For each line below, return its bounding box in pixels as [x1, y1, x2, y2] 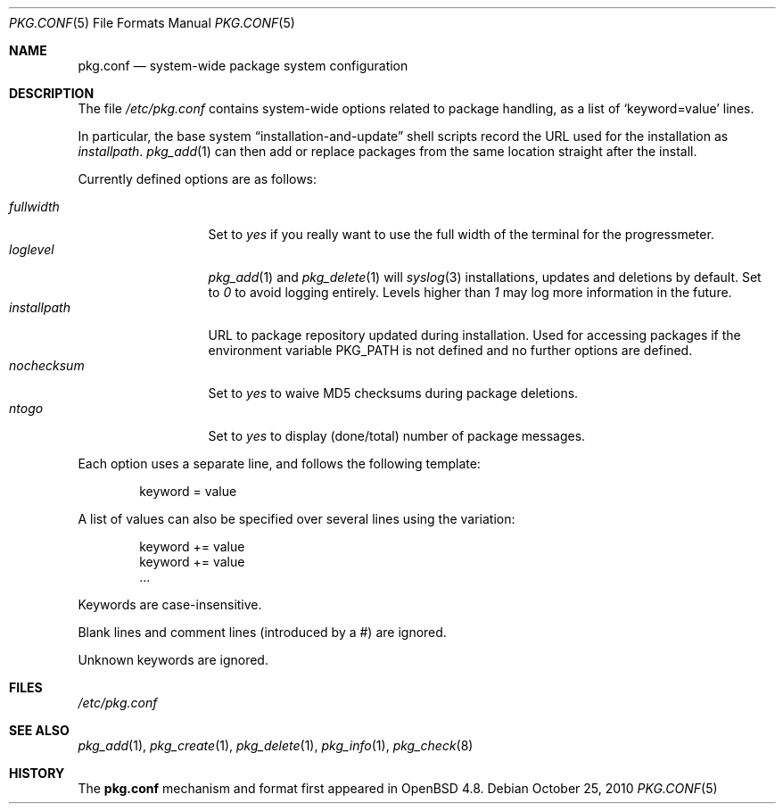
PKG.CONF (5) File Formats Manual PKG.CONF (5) [9, 15, 295, 30]
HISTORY [9, 765, 65, 781]
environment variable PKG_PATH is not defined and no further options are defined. [208, 343, 693, 358]
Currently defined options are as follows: [78, 171, 317, 186]
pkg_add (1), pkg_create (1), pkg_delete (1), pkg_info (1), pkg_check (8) [78, 738, 474, 753]
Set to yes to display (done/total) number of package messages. [208, 428, 586, 443]
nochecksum [9, 358, 85, 373]
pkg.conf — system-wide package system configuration [78, 58, 408, 73]
